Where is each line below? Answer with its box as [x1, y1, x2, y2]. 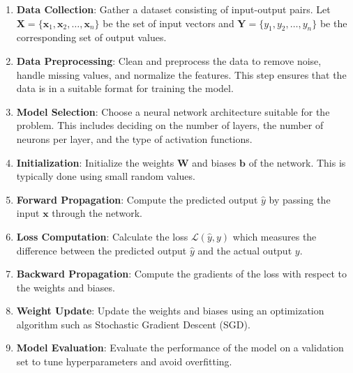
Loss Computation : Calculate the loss [16, 229, 188, 243]
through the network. [52, 206, 142, 220]
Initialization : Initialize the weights [16, 155, 174, 169]
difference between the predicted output [16, 243, 187, 257]
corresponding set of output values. [16, 30, 167, 45]
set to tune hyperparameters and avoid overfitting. [16, 354, 232, 369]
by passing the [269, 192, 331, 206]
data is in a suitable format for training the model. [16, 81, 234, 96]
